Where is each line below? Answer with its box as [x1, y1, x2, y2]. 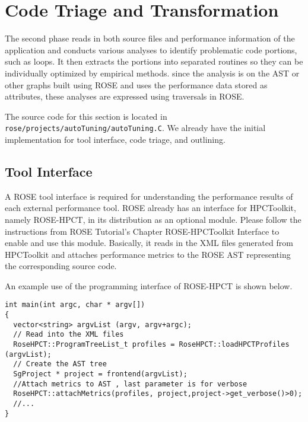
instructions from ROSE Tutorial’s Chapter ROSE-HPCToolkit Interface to [5, 225, 280, 237]
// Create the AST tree [13, 360, 107, 369]
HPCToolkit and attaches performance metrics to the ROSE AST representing [5, 248, 291, 260]
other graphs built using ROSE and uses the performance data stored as [5, 78, 268, 91]
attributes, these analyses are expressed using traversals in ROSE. [5, 90, 245, 103]
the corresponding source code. [5, 260, 117, 272]
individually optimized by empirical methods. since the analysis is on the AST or [5, 66, 300, 79]
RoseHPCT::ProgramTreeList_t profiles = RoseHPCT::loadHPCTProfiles [13, 340, 290, 349]
